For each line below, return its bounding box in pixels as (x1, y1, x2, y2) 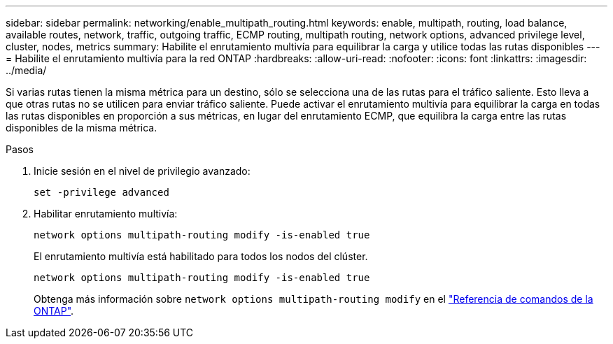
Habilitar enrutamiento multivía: (34, 208, 178, 220)
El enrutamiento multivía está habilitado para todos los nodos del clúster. (34, 250, 368, 262)
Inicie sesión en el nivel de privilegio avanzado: (34, 165, 251, 177)
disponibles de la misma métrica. (6, 122, 157, 134)
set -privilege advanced (34, 187, 169, 198)
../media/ (6, 64, 47, 76)
